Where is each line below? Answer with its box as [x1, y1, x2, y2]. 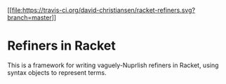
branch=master [7, 13, 52, 22]
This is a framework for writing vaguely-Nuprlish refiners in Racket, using [7, 61, 219, 69]
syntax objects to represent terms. [7, 68, 107, 76]
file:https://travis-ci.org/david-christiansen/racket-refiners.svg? [11, 6, 195, 14]
